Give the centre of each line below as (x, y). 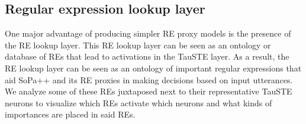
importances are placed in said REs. (70, 114)
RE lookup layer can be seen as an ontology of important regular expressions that (153, 68)
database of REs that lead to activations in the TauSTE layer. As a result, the (147, 56)
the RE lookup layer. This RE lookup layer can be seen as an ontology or (138, 45)
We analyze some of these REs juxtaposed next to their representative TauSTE (149, 91)
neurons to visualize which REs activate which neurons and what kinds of (138, 102)
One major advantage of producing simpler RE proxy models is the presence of (148, 33)
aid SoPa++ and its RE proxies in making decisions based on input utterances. (149, 79)
